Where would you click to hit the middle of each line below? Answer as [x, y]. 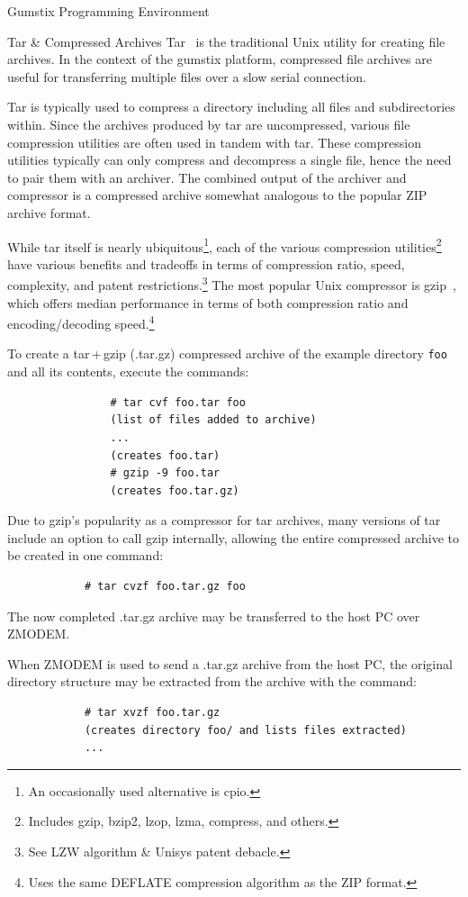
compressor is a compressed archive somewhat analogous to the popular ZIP [217, 195]
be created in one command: [85, 555]
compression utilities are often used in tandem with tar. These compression [214, 142]
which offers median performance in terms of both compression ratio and [208, 302]
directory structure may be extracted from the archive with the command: [212, 681]
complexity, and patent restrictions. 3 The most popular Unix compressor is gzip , [232, 284]
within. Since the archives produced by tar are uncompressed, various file [209, 124]
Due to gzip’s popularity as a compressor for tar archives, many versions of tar [224, 520]
